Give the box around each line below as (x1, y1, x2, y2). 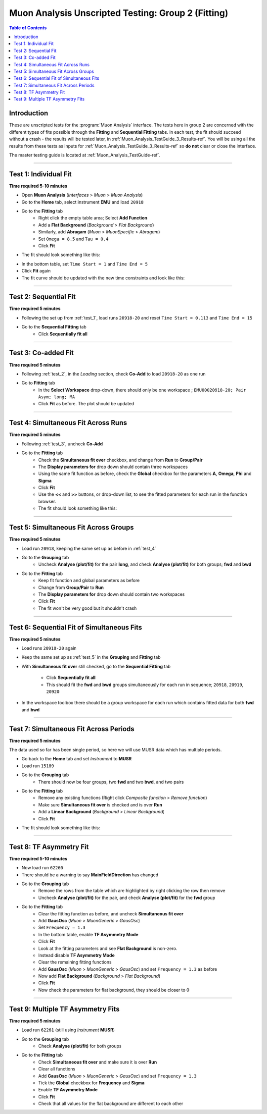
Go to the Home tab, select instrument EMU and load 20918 (21, 199, 144, 205)
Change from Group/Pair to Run (38, 584, 104, 590)
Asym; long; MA (38, 394, 75, 400)
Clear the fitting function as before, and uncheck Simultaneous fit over (38, 910, 184, 916)
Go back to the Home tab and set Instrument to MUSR (21, 756, 132, 762)
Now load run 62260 (21, 865, 64, 871)
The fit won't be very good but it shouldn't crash (38, 605, 137, 611)
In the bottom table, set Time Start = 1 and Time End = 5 (21, 261, 148, 267)
